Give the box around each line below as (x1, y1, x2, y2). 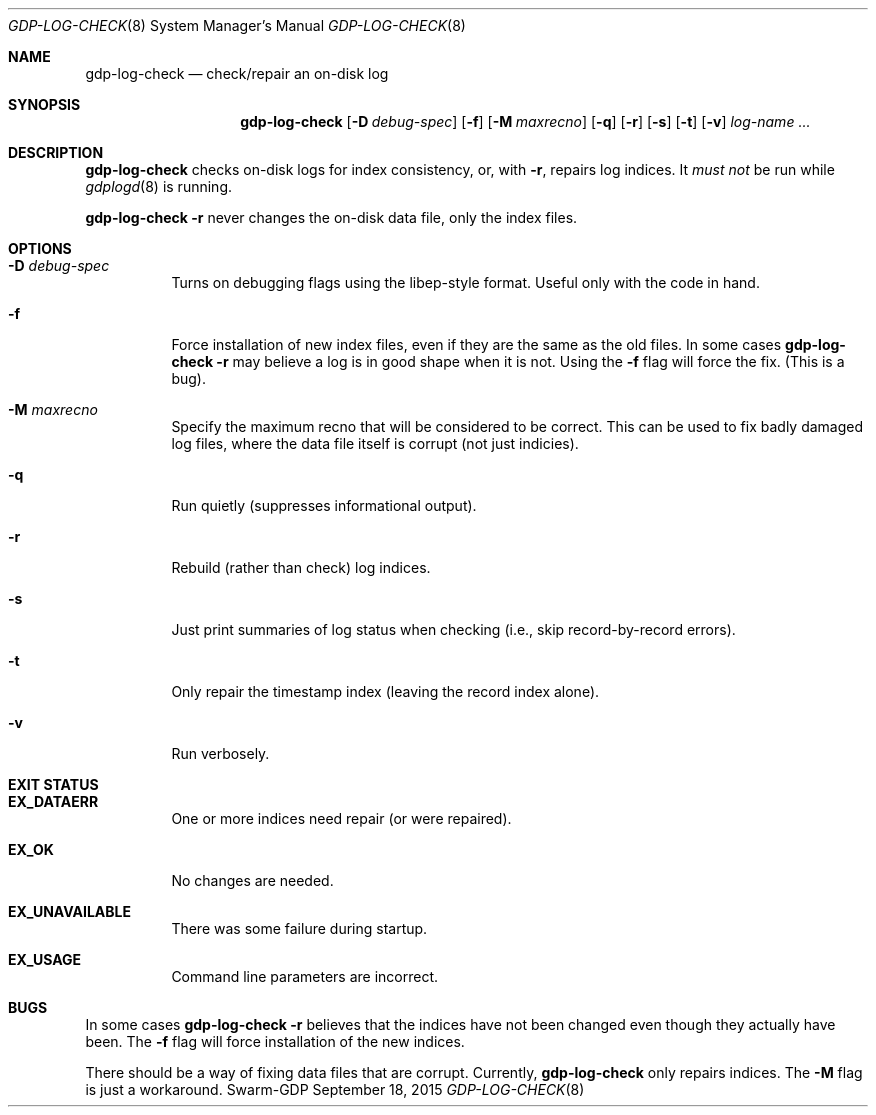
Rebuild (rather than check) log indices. (171, 559, 431, 576)
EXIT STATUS (8, 776, 99, 793)
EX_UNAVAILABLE (8, 903, 131, 920)
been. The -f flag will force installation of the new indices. (85, 1033, 465, 1050)
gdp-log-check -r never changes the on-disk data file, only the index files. (85, 209, 578, 226)
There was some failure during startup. (171, 920, 428, 937)
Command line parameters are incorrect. (171, 968, 439, 985)
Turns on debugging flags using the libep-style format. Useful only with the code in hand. (171, 274, 760, 291)
